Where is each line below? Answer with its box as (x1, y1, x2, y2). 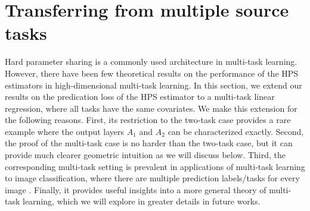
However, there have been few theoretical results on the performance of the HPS (5, 67, 299, 79)
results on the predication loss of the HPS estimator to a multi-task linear (5, 90, 275, 103)
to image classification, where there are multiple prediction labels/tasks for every (5, 172, 300, 184)
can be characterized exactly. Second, (168, 125, 304, 137)
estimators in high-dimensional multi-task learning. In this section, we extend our (5, 78, 302, 91)
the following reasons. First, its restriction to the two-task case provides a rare (5, 114, 291, 126)
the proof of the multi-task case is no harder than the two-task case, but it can (5, 137, 293, 149)
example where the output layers (5, 125, 125, 137)
